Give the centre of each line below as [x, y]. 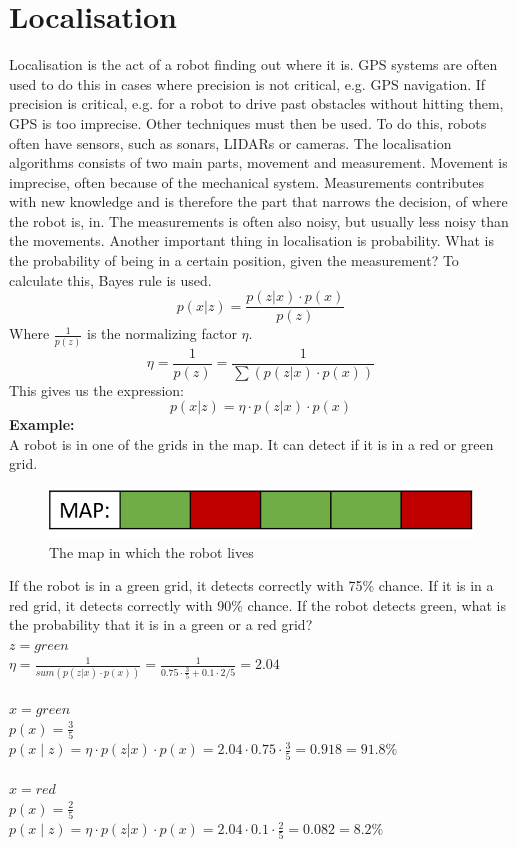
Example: [42, 424]
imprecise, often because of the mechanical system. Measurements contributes [247, 181]
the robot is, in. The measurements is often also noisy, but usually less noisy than [259, 220]
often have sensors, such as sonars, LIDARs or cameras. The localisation [230, 142]
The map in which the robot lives [151, 551]
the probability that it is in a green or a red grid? [161, 624]
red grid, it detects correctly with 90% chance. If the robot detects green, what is [258, 604]
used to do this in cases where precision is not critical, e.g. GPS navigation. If [247, 83]
